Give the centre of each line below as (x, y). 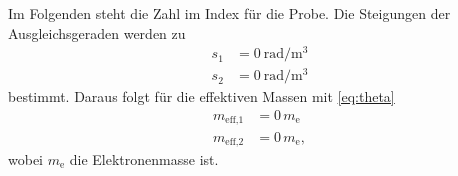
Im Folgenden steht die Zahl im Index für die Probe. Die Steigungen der (229, 13)
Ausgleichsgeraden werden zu (97, 32)
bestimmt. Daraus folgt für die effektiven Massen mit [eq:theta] (201, 96)
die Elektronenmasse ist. (144, 158)
